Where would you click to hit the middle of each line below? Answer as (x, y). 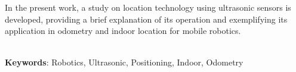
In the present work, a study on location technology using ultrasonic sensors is (148, 7)
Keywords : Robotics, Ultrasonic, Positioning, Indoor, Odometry (124, 62)
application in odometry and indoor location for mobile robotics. (123, 31)
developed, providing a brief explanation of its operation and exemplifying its (146, 19)
